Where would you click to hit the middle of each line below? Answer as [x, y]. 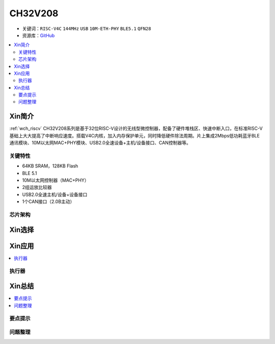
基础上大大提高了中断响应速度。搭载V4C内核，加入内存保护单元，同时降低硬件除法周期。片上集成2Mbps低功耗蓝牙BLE [134, 135]
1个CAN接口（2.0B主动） [48, 202]
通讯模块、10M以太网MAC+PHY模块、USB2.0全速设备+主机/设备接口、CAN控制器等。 [100, 143]
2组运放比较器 [37, 187]
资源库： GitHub [38, 35]
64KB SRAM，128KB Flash [50, 166]
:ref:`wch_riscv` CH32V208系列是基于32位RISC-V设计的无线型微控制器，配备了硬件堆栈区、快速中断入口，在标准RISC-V [136, 128]
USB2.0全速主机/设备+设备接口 [55, 194]
